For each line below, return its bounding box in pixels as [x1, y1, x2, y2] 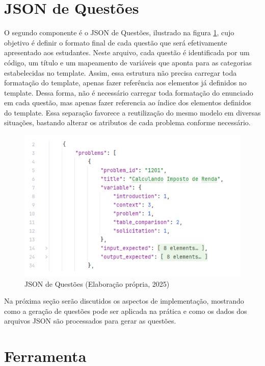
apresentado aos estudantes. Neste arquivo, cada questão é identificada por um [4, 47, 250, 58]
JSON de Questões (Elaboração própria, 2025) [24, 278, 170, 289]
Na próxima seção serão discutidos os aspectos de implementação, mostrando [4, 295, 244, 306]
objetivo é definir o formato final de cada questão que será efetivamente [4, 37, 227, 48]
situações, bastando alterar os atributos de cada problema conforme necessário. [4, 117, 251, 128]
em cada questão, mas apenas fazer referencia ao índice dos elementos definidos [4, 97, 251, 108]
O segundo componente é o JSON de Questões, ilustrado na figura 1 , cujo [4, 27, 234, 38]
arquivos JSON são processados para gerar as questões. [4, 315, 176, 326]
